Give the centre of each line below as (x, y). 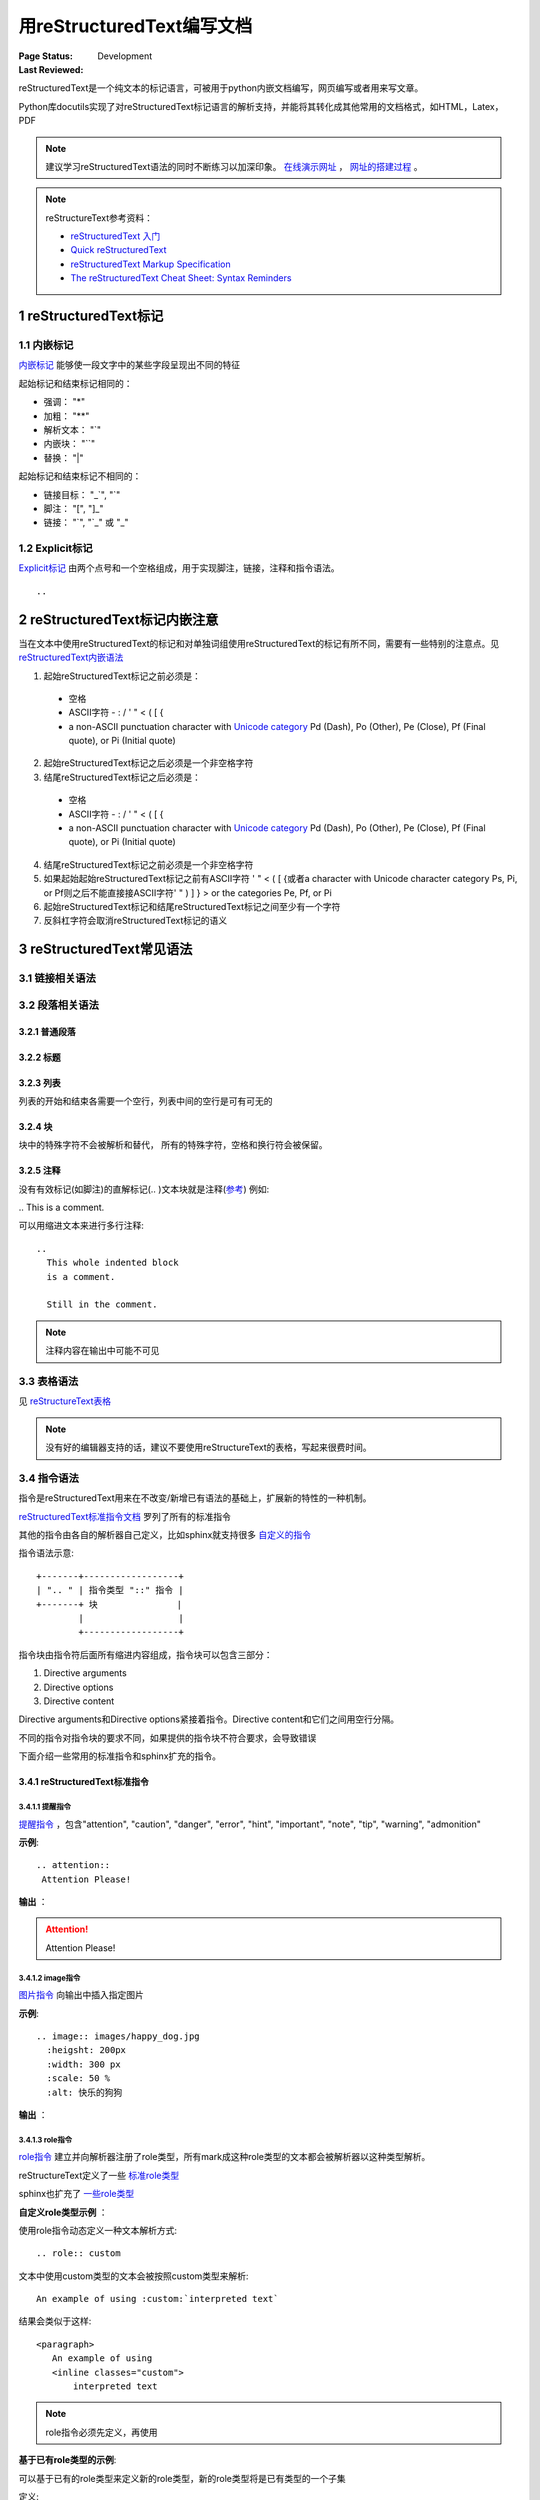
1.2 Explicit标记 (56, 548)
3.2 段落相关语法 (59, 1005)
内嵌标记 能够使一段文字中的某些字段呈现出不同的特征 (129, 365)
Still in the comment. (102, 1304)
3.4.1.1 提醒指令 (45, 1806)
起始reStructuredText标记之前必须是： (122, 676)
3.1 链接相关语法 (57, 978)
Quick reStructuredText (118, 250)
